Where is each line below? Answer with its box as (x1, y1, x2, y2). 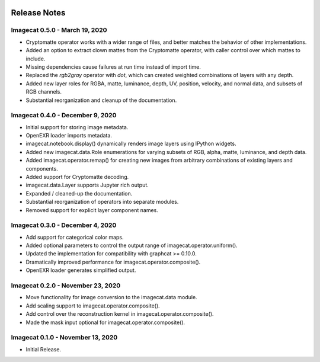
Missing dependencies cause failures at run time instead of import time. (25, 63, 201, 71)
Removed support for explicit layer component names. (25, 206, 158, 213)
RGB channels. (25, 88, 62, 95)
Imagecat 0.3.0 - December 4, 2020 (11, 221, 117, 229)
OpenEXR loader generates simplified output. (25, 267, 136, 274)
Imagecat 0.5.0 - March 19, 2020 (11, 26, 107, 34)
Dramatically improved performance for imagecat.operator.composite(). (25, 258, 201, 265)
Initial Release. (25, 345, 62, 353)
